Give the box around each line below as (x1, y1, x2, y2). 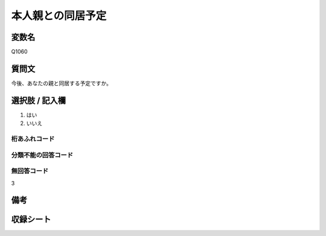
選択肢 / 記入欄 (11, 95, 66, 106)
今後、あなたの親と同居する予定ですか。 (11, 79, 112, 87)
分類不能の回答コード (11, 151, 74, 159)
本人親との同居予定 (11, 9, 107, 22)
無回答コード (11, 167, 49, 175)
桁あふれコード (11, 135, 55, 143)
